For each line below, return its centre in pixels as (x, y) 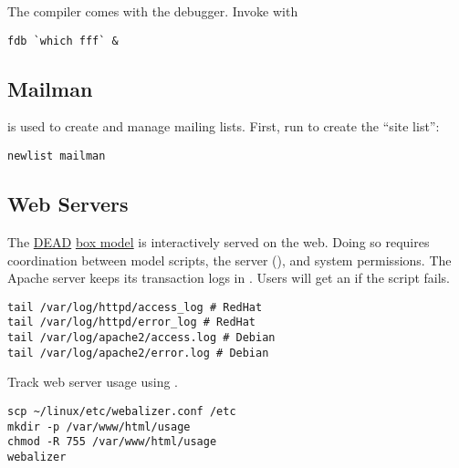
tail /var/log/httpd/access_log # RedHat (135, 307)
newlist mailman (57, 156)
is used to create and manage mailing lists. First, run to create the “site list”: (224, 126)
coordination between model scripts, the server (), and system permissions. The (229, 260)
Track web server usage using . (93, 382)
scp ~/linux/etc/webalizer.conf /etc (122, 411)
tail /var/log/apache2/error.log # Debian (138, 353)
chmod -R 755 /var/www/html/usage (112, 442)
